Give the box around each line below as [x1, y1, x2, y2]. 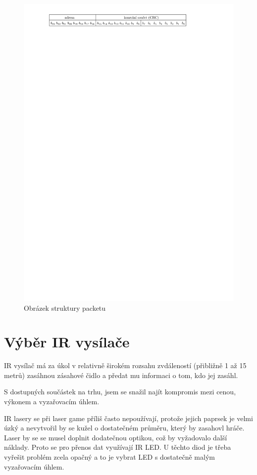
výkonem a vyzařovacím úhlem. [4, 396, 100, 407]
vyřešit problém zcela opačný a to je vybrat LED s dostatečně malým [4, 451, 215, 462]
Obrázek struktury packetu [24, 302, 106, 313]
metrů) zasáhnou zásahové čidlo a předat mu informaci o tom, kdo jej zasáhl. [4, 370, 238, 380]
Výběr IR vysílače [4, 332, 130, 352]
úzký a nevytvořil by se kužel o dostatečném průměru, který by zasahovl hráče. [4, 423, 245, 433]
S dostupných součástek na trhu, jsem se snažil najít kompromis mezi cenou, [4, 386, 236, 397]
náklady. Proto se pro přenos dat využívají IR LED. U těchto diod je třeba [4, 442, 231, 452]
